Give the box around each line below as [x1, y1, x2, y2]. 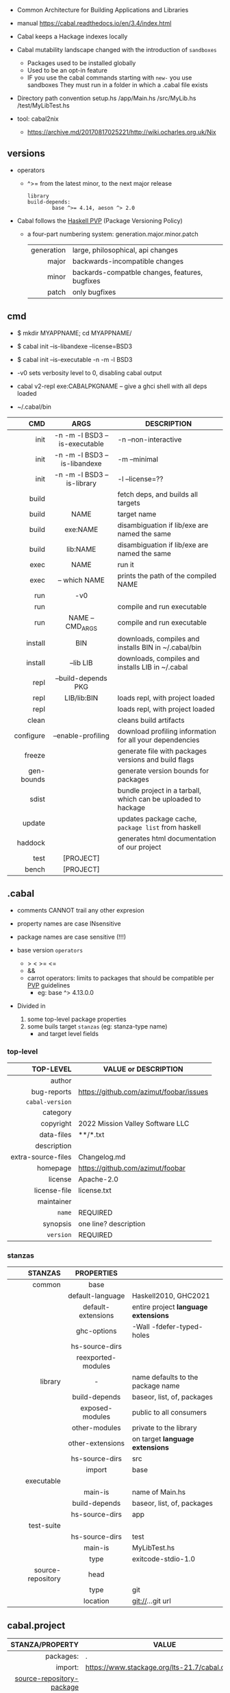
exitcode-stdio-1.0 [131, 1554, 196, 1564]
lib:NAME [66, 544, 97, 554]
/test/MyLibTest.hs [16, 101, 70, 109]
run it [117, 560, 135, 569]
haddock [16, 838, 46, 848]
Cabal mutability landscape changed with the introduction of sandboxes [16, 46, 217, 53]
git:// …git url [131, 1596, 171, 1606]
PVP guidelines [27, 981, 71, 989]
